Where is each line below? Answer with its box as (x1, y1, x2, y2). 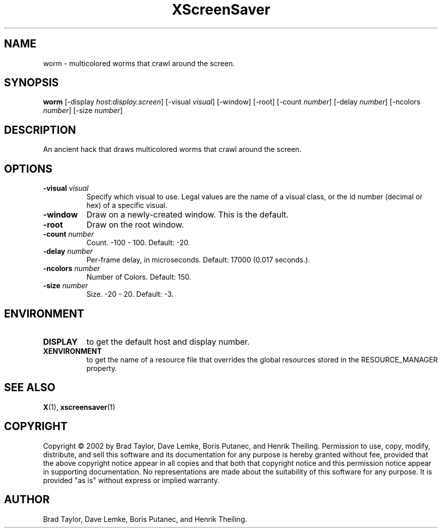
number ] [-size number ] (43, 106, 123, 115)
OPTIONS (4, 162, 52, 175)
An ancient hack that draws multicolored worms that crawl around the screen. (43, 145, 302, 154)
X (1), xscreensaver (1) (43, 402, 116, 411)
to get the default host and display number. (86, 336, 250, 347)
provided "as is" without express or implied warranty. (43, 475, 220, 485)
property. (86, 363, 117, 373)
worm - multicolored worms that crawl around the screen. (43, 59, 235, 68)
